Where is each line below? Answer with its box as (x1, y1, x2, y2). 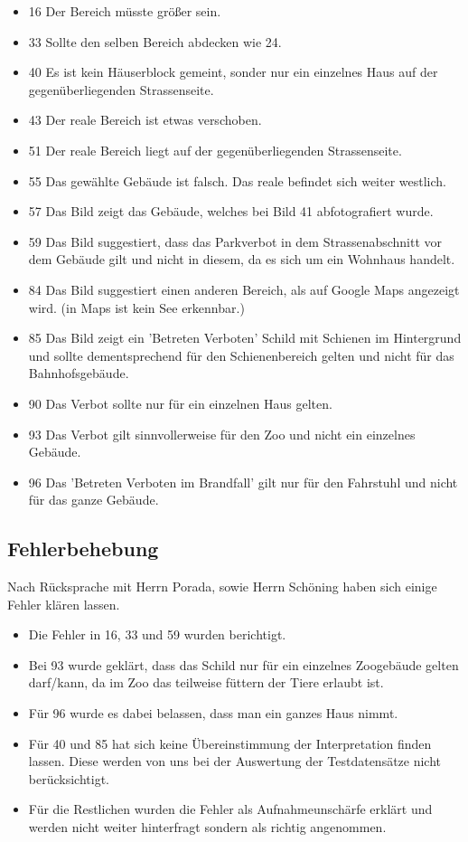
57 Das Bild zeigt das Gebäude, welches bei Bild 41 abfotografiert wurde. (28, 202, 434, 221)
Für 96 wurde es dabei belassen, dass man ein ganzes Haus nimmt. (28, 704, 398, 723)
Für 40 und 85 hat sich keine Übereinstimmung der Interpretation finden (28, 733, 432, 752)
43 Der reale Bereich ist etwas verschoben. (28, 110, 262, 129)
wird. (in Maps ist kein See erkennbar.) (28, 298, 245, 317)
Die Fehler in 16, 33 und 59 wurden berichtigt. (28, 625, 286, 644)
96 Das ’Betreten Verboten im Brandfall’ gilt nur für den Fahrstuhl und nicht (28, 472, 458, 491)
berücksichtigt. (28, 769, 109, 788)
